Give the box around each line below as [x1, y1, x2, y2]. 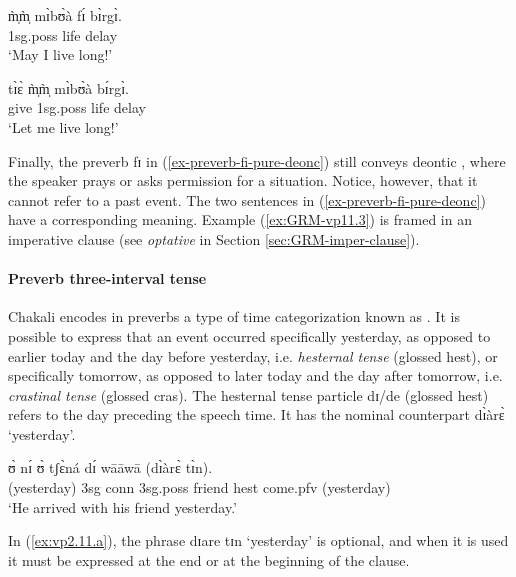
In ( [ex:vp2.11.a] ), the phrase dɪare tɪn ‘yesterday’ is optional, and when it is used [8, 530, 509, 551]
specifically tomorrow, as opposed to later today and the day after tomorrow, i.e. [8, 365, 503, 386]
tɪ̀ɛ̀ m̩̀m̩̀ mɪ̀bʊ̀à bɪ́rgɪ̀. [8, 77, 129, 98]
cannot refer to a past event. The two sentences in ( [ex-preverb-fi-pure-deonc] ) [8, 189, 486, 210]
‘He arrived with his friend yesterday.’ [8, 496, 237, 517]
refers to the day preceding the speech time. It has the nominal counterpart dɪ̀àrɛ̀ [8, 404, 505, 425]
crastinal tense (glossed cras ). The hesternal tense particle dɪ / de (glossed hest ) [8, 384, 489, 405]
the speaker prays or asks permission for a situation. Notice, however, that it [8, 170, 478, 191]
